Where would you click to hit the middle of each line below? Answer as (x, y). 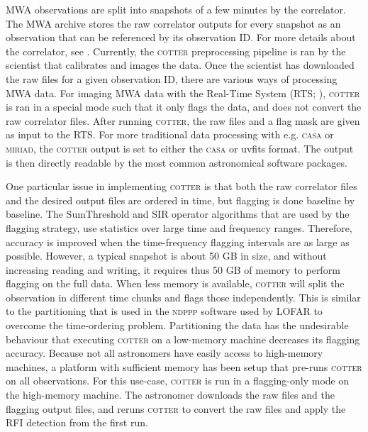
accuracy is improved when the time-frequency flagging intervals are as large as (178, 242)
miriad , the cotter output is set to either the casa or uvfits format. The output (180, 148)
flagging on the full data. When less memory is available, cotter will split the (175, 283)
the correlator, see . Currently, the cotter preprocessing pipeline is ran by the (176, 51)
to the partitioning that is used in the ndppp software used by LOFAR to (164, 311)
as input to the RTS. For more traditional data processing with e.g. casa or (170, 134)
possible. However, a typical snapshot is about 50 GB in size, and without (166, 256)
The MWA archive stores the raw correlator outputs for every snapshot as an (173, 23)
